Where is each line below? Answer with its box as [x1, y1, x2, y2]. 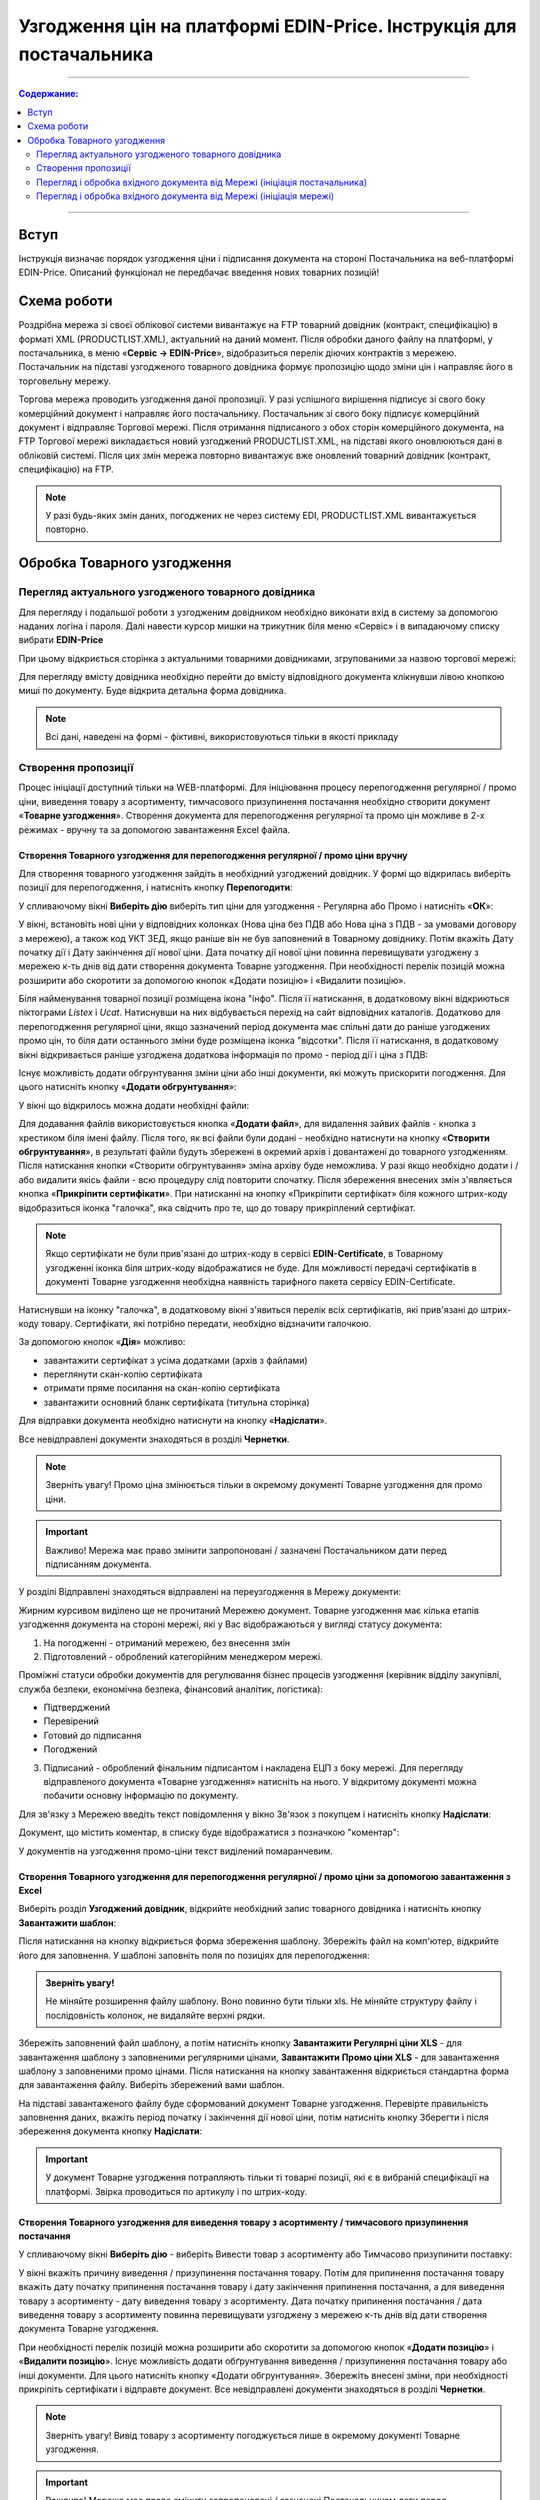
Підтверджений [43, 1701, 110, 1714]
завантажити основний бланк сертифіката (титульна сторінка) [43, 1396, 310, 1408]
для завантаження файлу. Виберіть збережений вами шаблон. [18, 2079, 285, 2091]
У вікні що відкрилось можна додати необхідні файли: [18, 1099, 250, 1111]
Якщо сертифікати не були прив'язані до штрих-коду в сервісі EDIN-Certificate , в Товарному [45, 1248, 444, 1260]
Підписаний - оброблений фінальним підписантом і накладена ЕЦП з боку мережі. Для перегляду [43, 1761, 464, 1774]
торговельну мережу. [18, 375, 112, 387]
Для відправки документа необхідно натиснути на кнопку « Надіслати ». [18, 1415, 328, 1427]
